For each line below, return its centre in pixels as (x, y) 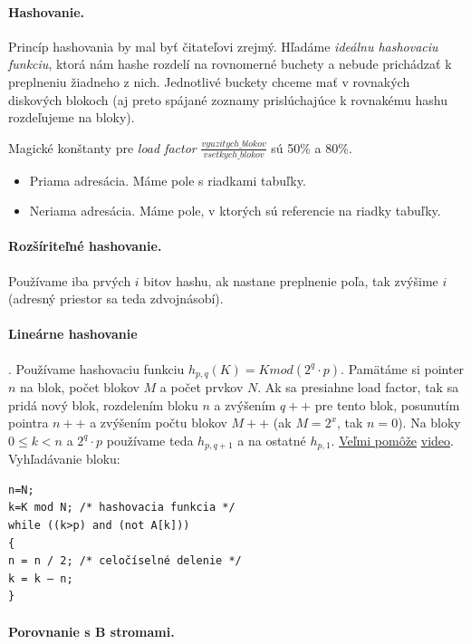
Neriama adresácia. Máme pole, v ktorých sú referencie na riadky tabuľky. (235, 211)
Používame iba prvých (70, 280)
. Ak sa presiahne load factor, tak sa (358, 387)
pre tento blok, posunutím (387, 404)
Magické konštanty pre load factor (102, 147)
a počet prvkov (202, 387)
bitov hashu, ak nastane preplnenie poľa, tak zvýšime (291, 280)
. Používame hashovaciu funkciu (96, 368)
